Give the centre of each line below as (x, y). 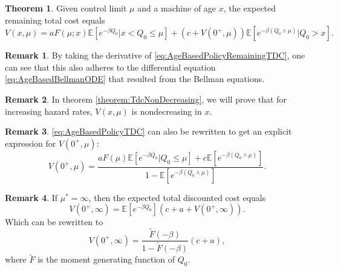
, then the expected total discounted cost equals (177, 197)
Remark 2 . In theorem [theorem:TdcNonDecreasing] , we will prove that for (146, 99)
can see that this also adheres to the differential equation (110, 67)
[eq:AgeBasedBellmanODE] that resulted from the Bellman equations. (135, 79)
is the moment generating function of (106, 259)
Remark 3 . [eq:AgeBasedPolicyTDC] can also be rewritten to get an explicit (148, 131)
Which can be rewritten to (54, 222)
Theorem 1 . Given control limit (66, 8)
